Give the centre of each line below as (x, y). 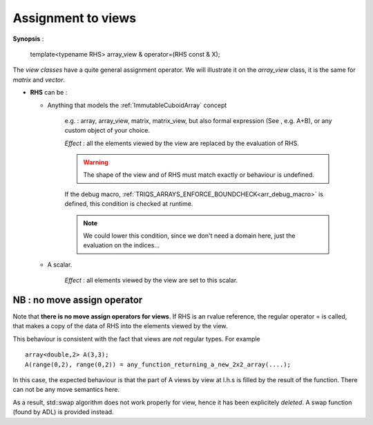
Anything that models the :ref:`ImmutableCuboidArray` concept (137, 105)
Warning (96, 162)
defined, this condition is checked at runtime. (129, 204)
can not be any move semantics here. (66, 390)
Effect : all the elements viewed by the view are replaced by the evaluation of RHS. (182, 143)
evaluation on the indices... (122, 245)
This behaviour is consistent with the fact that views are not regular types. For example (136, 339)
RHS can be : (49, 93)
